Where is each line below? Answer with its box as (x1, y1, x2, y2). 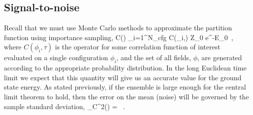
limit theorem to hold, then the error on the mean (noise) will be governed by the (4, 91, 249, 101)
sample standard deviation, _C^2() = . (4, 101, 125, 111)
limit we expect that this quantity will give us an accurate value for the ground (4, 72, 242, 82)
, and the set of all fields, (116, 52, 191, 63)
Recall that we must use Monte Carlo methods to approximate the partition (4, 23, 232, 33)
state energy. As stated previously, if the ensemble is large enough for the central (4, 82, 246, 92)
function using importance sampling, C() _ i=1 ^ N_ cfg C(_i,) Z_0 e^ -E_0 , (4, 32, 233, 42)
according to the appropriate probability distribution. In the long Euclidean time (4, 63, 247, 73)
